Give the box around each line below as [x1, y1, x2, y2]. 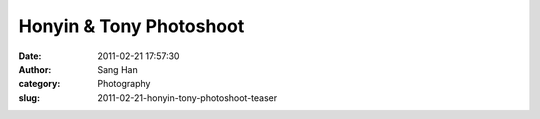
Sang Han [97, 63, 139, 75]
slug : [18, 91, 40, 104]
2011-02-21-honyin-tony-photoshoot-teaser [97, 91, 278, 104]
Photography [97, 78, 151, 90]
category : [18, 78, 61, 90]
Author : [18, 63, 52, 75]
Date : [18, 50, 42, 62]
